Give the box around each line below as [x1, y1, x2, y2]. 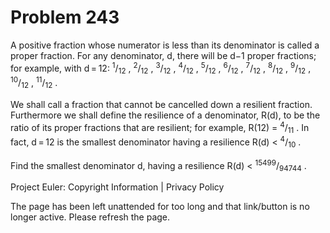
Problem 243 [10, 6, 120, 29]
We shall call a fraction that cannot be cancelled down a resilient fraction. [10, 98, 313, 110]
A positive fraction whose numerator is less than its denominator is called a [10, 39, 320, 51]
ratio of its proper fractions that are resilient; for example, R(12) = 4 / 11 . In [10, 119, 310, 136]
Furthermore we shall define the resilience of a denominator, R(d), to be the [10, 109, 321, 121]
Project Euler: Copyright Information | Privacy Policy [10, 181, 225, 193]
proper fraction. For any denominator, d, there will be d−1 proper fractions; [10, 49, 317, 61]
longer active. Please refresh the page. [10, 211, 171, 223]
